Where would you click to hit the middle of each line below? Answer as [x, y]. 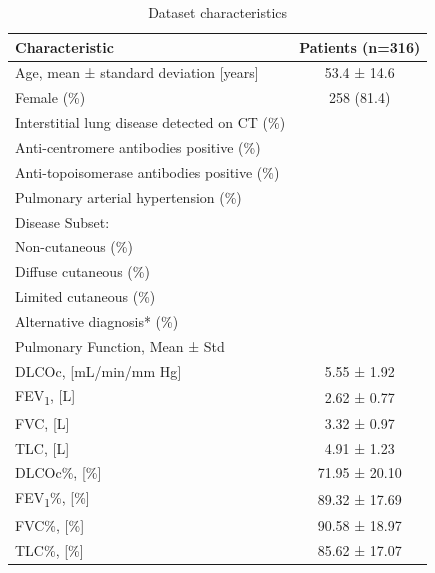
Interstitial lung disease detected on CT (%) [150, 122]
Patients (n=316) [360, 46]
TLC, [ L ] [42, 447]
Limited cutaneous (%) [85, 296]
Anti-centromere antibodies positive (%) [138, 146]
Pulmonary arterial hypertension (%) [128, 196]
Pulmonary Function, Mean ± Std [120, 345]
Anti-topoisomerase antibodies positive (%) [147, 171]
